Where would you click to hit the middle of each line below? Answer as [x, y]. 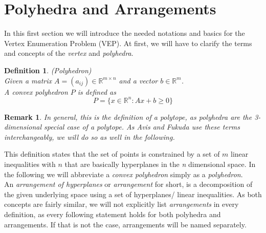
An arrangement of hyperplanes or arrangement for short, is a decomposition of [128, 184]
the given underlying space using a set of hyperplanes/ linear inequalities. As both [133, 194]
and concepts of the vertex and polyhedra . [69, 53]
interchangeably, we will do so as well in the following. [90, 136]
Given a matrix [28, 80]
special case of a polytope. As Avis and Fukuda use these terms [142, 127]
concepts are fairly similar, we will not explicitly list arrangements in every [121, 204]
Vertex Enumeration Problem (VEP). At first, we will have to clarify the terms [128, 43]
